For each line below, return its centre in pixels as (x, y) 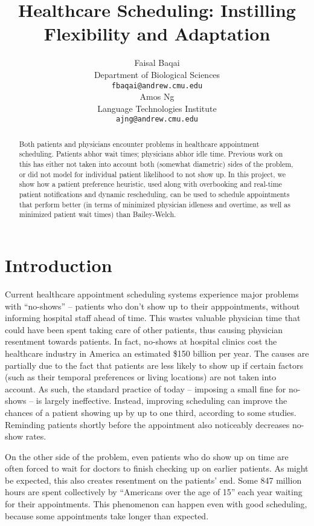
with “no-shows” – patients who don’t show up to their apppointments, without (152, 306)
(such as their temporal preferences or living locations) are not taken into (141, 377)
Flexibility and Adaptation (157, 34)
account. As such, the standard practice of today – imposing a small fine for (146, 388)
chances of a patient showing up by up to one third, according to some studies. (151, 412)
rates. (36, 436)
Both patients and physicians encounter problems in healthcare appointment (139, 144)
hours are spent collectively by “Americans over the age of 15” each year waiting (154, 492)
